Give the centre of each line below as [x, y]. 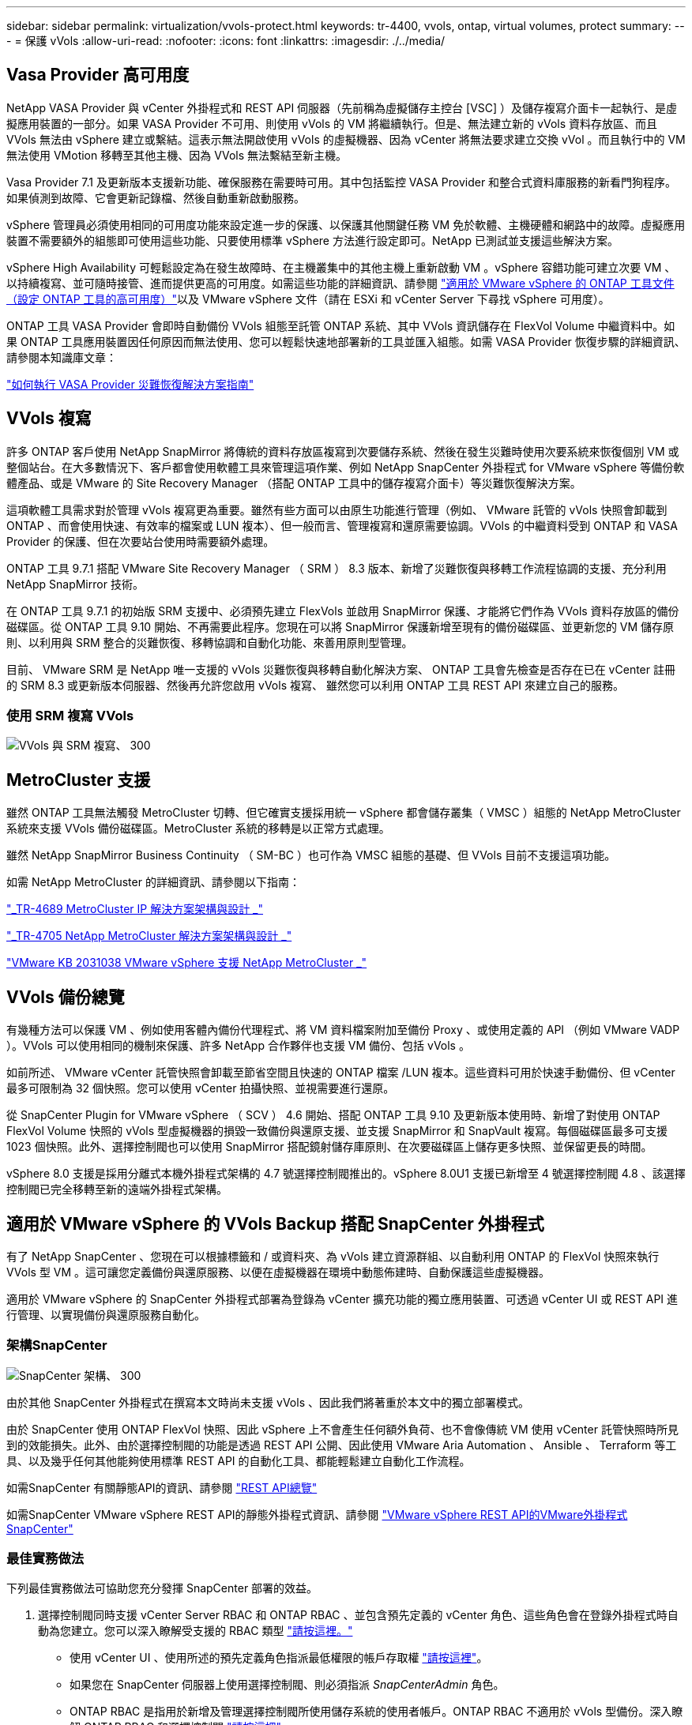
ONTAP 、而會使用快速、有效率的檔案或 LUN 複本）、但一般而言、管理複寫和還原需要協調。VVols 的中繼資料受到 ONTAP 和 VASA [342, 525]
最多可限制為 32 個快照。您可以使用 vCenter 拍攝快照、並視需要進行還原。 [201, 1088]
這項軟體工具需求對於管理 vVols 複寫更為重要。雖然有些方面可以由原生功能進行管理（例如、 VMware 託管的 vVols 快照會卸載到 [337, 509]
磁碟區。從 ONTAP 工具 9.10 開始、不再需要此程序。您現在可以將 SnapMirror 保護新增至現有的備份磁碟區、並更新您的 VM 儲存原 [340, 626]
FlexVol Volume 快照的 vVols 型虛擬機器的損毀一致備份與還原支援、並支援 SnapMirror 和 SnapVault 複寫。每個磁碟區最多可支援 [337, 1131]
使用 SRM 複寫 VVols [70, 716]
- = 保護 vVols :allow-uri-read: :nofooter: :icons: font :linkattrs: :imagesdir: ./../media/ [226, 41]
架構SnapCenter [57, 1345]
